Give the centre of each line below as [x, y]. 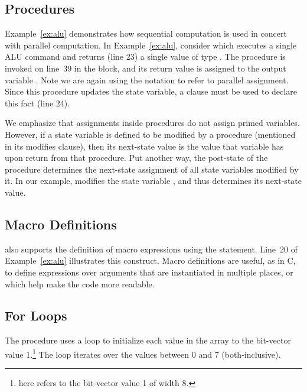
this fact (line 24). [37, 103]
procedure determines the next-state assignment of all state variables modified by [152, 169]
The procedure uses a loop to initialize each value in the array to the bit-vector [148, 340]
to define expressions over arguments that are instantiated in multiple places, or [149, 272]
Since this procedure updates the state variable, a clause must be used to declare [151, 91]
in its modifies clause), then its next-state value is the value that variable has [144, 146]
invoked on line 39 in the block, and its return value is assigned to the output [146, 68]
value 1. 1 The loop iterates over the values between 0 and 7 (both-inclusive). [143, 353]
